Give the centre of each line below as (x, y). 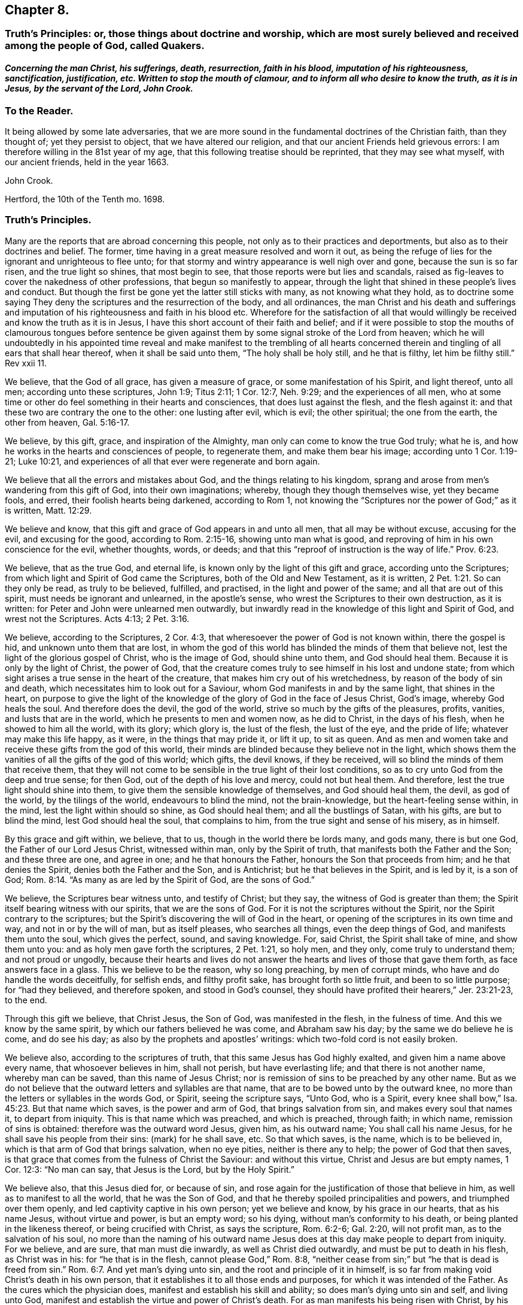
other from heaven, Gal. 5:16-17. (67, 422)
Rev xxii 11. (26, 363)
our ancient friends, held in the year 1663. (87, 162)
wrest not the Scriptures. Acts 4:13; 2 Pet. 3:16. (97, 618)
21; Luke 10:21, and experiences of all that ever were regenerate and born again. (162, 461)
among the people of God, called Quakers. (105, 46)
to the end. (26, 1000)
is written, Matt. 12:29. (48, 510)
